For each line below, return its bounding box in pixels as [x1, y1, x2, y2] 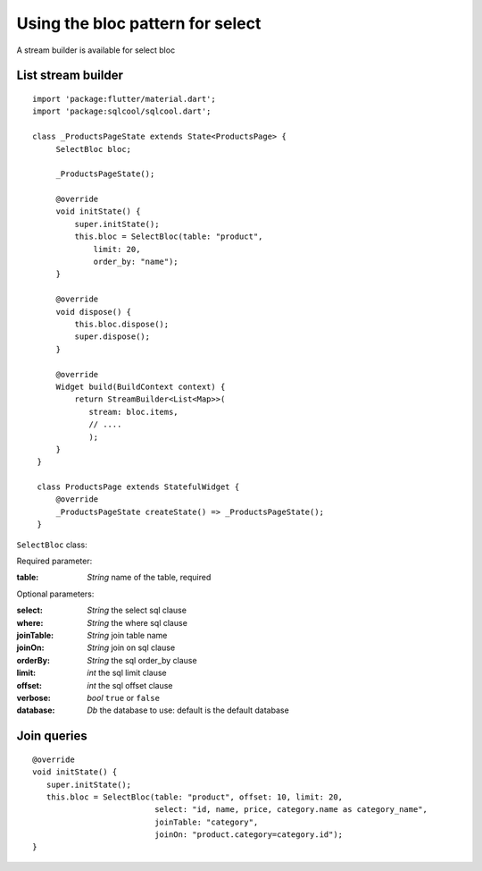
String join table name [87, 630, 168, 640]
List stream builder [16, 68, 124, 83]
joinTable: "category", [154, 816, 259, 827]
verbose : [16, 692, 51, 703]
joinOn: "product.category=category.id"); [154, 830, 344, 840]
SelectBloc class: [16, 539, 88, 550]
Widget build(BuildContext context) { [55, 381, 226, 392]
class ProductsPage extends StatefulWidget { [37, 482, 240, 492]
